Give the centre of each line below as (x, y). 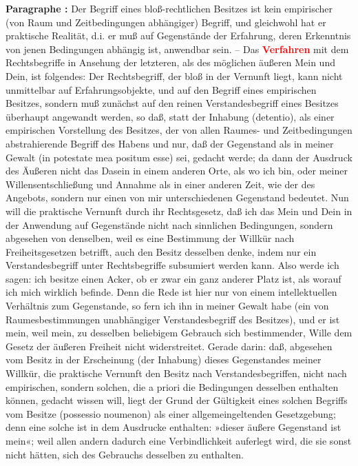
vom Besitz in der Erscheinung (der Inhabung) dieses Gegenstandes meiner (164, 359)
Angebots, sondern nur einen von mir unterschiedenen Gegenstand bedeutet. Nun (177, 197)
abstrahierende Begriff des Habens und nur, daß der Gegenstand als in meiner (170, 143)
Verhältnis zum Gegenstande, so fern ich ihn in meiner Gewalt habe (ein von (167, 306)
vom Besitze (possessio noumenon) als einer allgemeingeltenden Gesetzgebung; (171, 413)
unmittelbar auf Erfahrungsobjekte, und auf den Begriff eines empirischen (161, 89)
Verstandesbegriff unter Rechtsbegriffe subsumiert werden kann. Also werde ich (172, 265)
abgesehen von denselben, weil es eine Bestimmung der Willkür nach (150, 238)
